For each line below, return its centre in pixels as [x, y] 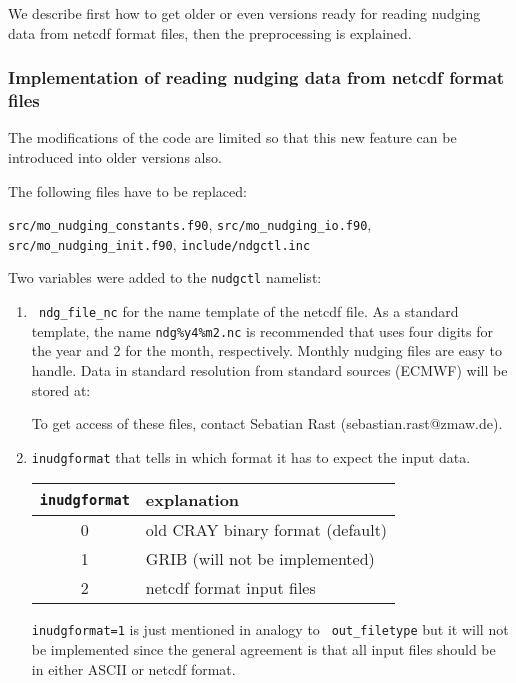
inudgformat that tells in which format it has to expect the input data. [251, 456]
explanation [192, 500]
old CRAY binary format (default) [266, 530]
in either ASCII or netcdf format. [133, 668]
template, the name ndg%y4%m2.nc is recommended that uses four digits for [262, 330]
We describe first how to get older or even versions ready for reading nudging [244, 13]
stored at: [61, 389]
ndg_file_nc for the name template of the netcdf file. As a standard [248, 311]
